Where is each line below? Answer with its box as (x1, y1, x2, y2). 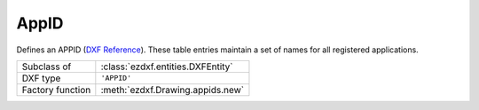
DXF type (21, 72, 61, 84)
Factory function (21, 83, 91, 96)
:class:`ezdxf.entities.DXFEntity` (100, 60, 234, 73)
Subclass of (21, 60, 72, 73)
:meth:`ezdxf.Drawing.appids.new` (100, 83, 244, 96)
